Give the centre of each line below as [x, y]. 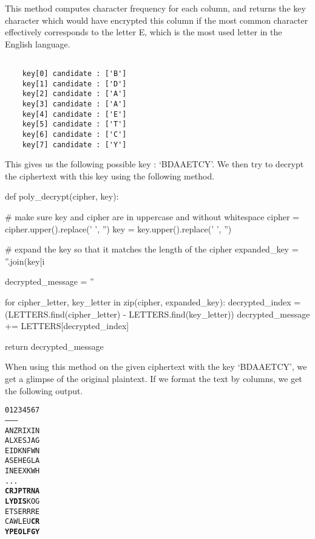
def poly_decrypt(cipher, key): [62, 196]
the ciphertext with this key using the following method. [110, 176]
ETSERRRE [22, 511]
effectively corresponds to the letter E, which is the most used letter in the [144, 32]
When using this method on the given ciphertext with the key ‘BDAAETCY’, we [156, 367]
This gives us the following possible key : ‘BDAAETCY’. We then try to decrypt [154, 164]
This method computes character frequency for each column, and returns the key [155, 8]
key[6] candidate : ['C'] [74, 134]
